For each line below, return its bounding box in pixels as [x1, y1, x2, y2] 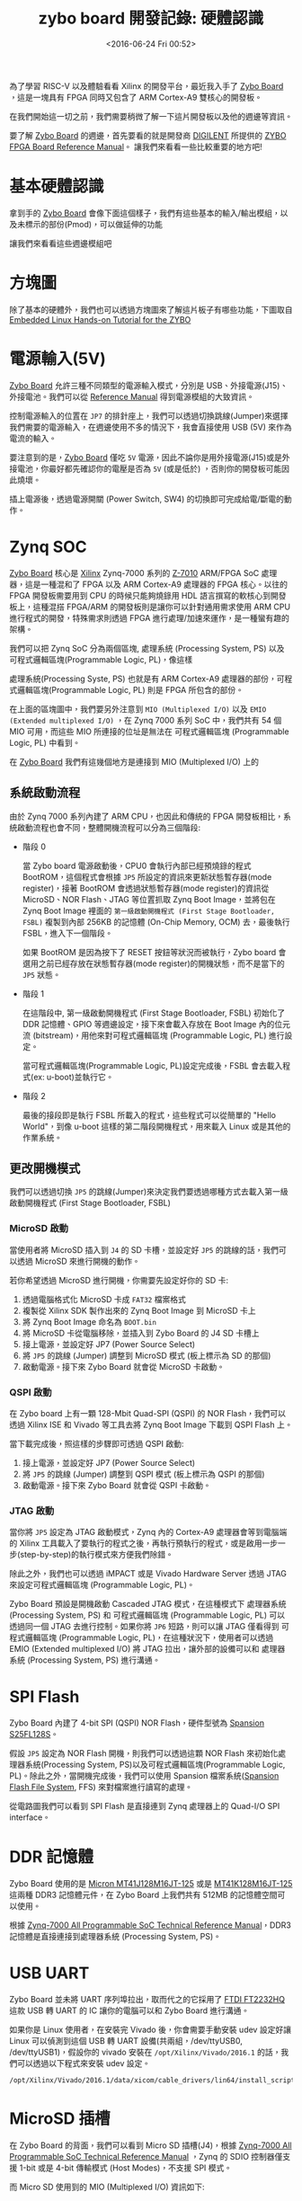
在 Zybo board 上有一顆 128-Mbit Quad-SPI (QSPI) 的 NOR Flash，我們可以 [9, 1407, 286, 1418]
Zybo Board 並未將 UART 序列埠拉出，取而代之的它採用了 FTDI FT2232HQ [9, 1994, 286, 2005]
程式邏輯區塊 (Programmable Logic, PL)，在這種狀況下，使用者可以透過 [9, 1632, 274, 1643]
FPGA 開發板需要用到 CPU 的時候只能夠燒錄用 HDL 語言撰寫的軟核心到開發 [9, 590, 287, 600]
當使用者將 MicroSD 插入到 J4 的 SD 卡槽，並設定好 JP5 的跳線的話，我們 [9, 1244, 279, 1255]
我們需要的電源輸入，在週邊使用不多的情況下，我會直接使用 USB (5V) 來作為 [9, 422, 292, 432]
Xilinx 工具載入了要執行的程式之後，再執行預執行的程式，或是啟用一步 [19, 1538, 279, 1549]
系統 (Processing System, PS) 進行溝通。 [9, 1655, 161, 1665]
